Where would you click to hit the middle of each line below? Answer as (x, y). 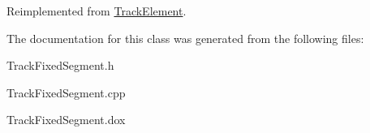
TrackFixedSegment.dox (66, 120)
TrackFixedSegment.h (60, 65)
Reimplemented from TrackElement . (97, 11)
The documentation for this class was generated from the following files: (185, 38)
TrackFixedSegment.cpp (66, 92)
